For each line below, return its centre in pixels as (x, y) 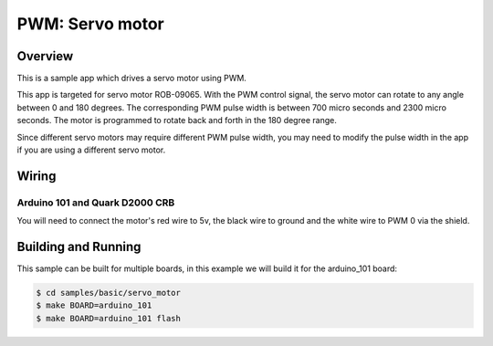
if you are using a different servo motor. (91, 150)
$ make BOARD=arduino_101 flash (109, 318)
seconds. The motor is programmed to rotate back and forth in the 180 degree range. (177, 121)
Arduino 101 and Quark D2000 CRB (96, 203)
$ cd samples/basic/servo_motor (109, 293)
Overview (45, 56)
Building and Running (79, 246)
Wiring (37, 176)
